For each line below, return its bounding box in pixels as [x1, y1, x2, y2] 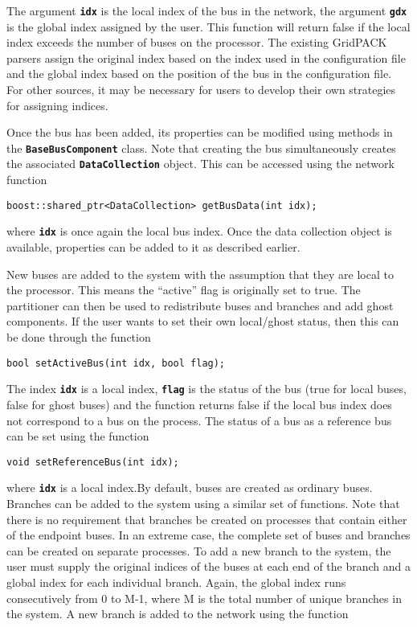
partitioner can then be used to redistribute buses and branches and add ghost [6, 297, 394, 313]
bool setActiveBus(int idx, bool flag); [6, 357, 226, 369]
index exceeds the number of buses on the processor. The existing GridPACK [6, 34, 387, 51]
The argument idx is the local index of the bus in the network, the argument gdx [6, 2, 407, 18]
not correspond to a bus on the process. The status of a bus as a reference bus [6, 412, 392, 428]
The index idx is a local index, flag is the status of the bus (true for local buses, [6, 380, 407, 397]
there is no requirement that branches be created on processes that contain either [6, 510, 407, 527]
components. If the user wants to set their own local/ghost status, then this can [6, 313, 399, 330]
